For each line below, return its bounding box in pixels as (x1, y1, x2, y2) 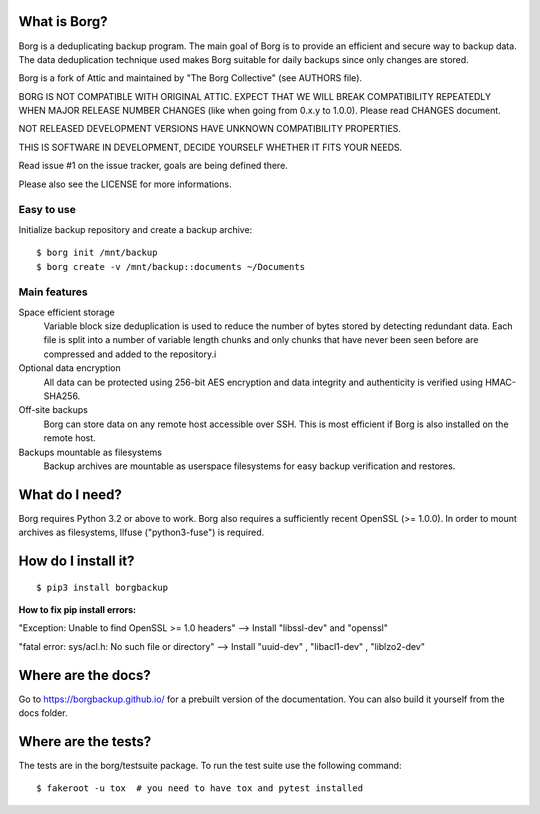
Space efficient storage (18, 306, 115, 318)
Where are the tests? (18, 733, 152, 750)
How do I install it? (18, 553, 135, 570)
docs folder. (18, 707, 69, 719)
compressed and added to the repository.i (43, 348, 217, 360)
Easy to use (18, 203, 77, 217)
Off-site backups (18, 404, 89, 416)
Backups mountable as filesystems (18, 446, 162, 458)
